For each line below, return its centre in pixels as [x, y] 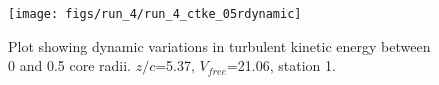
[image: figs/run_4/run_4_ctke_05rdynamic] [155, 14]
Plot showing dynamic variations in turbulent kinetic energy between [219, 45]
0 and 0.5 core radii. [69, 65]
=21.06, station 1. [281, 65]
